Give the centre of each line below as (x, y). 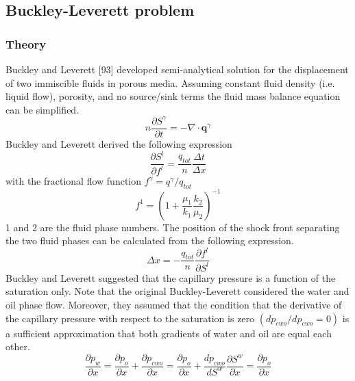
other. (18, 346)
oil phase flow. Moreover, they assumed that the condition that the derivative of (174, 305)
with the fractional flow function (74, 181)
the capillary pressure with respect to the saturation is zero (130, 318)
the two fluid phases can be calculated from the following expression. (150, 240)
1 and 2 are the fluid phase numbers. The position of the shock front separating (173, 227)
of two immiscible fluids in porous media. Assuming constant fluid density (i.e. (170, 82)
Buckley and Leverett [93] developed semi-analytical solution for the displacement (177, 69)
